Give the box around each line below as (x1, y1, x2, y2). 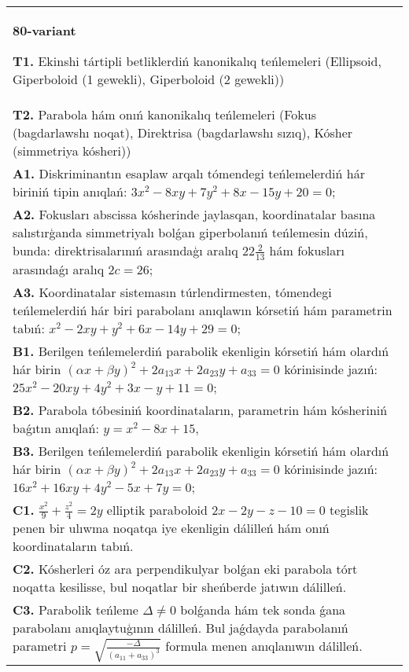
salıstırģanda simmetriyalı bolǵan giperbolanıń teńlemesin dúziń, (13, 223, 368, 241)
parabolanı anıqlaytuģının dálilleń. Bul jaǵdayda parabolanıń (13, 619, 348, 637)
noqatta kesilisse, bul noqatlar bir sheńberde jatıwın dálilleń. (13, 578, 347, 597)
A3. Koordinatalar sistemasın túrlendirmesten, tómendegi (13, 282, 332, 301)
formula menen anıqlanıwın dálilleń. (165, 637, 363, 655)
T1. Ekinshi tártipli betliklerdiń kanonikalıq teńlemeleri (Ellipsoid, (13, 52, 381, 70)
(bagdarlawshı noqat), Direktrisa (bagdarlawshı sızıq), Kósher (13, 123, 353, 141)
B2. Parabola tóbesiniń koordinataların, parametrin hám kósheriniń (13, 400, 388, 419)
